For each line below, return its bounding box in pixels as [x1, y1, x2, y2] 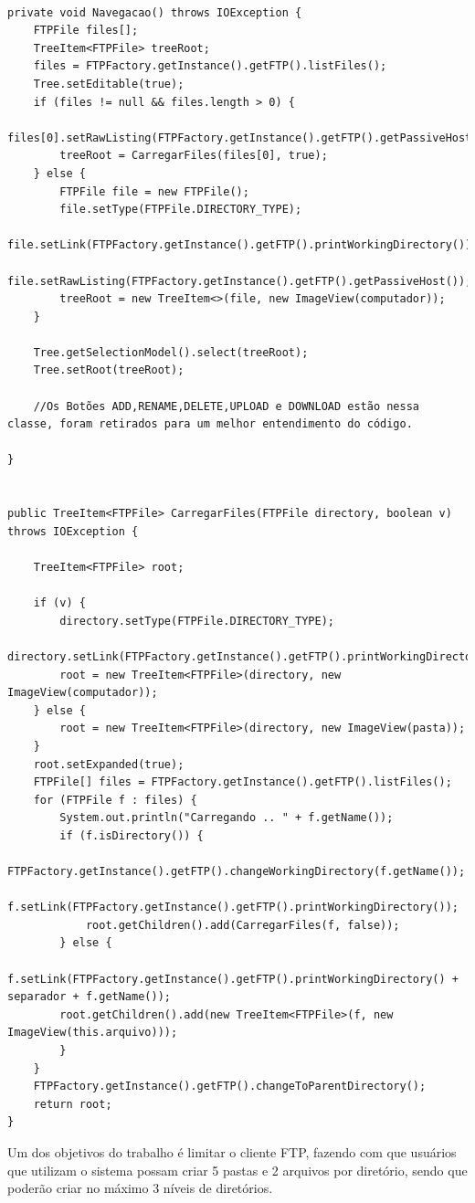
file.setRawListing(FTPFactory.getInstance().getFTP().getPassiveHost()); [7, 274, 472, 288]
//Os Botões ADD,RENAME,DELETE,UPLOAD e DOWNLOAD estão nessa [33, 399, 420, 413]
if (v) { [33, 596, 86, 610]
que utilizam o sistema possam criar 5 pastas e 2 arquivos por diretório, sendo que [7, 1160, 468, 1179]
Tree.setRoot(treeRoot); [33, 364, 185, 377]
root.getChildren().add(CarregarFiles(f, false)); [85, 918, 400, 932]
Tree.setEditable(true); [33, 77, 185, 90]
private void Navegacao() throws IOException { [7, 5, 302, 19]
